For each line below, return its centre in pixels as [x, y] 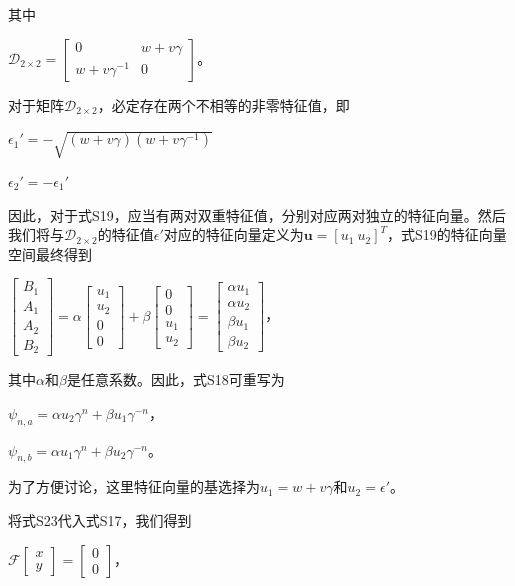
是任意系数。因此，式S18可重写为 [175, 379]
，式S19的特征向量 [447, 234]
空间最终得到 [50, 253]
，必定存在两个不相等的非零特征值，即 [223, 104]
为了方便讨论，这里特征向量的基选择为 [134, 486]
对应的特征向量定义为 [233, 234]
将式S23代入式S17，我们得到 [100, 520]
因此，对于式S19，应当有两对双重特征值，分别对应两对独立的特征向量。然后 [257, 214]
